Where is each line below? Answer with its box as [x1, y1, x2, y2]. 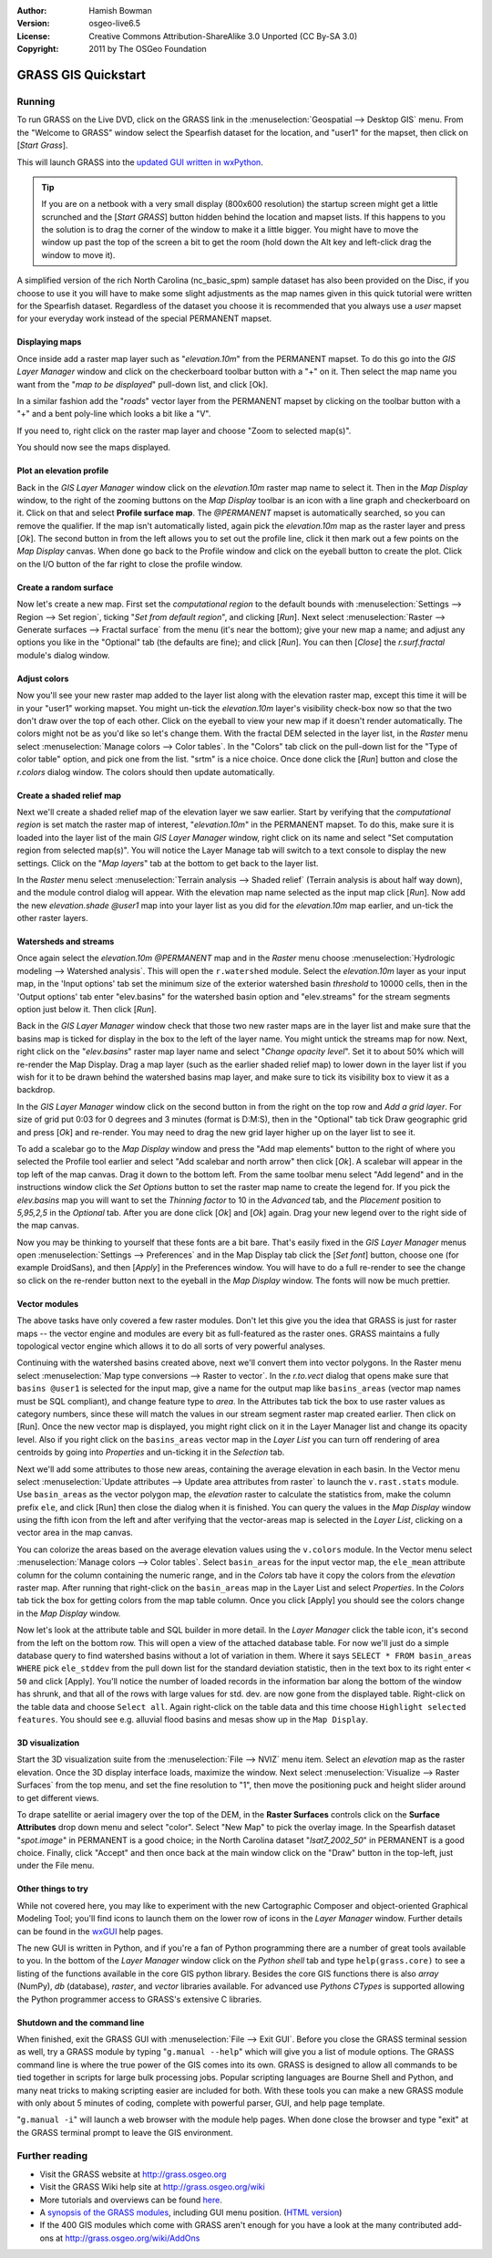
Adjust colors [16, 673, 69, 684]
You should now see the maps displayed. [16, 442, 171, 453]
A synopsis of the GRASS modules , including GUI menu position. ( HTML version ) [39, 2207, 343, 2218]
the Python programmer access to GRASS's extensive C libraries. [16, 1994, 262, 2004]
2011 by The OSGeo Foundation [88, 44, 207, 55]
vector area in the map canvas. [16, 1528, 134, 1538]
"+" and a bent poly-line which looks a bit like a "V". [16, 409, 211, 419]
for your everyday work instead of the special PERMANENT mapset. [16, 313, 272, 324]
